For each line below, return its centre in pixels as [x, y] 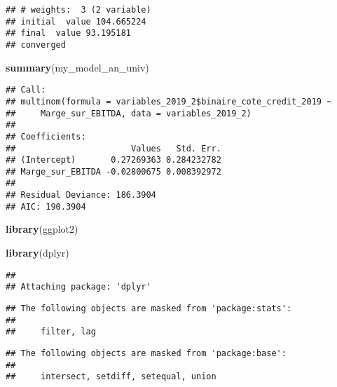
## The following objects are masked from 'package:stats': [149, 308]
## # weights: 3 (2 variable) [78, 10]
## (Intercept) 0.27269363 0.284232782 [114, 160]
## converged [36, 45]
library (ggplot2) [42, 229]
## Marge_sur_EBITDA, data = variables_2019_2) [129, 113]
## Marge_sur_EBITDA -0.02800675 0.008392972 [114, 171]
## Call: [26, 90]
